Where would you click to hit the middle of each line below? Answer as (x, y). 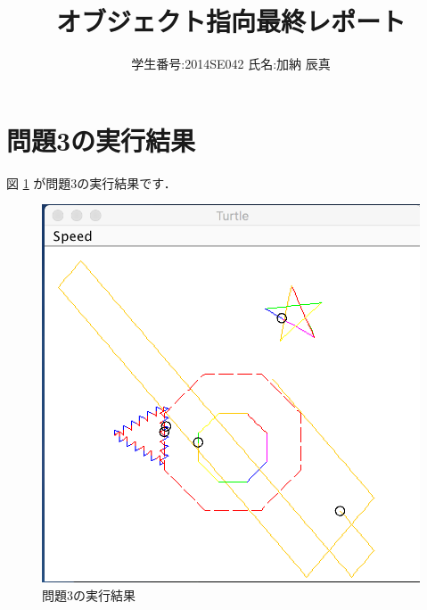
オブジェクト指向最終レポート (230, 21)
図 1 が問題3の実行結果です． (91, 182)
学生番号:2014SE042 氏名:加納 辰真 (231, 64)
